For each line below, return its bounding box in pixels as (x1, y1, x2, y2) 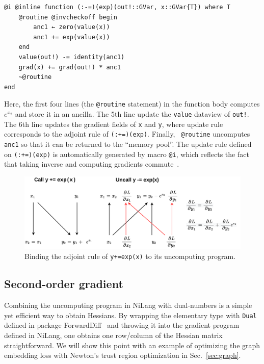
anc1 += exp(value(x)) (33, 33, 110, 41)
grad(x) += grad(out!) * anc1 (18, 63, 121, 71)
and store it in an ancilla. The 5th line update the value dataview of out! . (15, 109, 249, 119)
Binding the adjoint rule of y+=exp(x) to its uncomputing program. (24, 251, 236, 262)
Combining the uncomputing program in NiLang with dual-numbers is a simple (4, 300, 252, 310)
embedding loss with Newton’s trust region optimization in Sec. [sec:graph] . (4, 350, 241, 360)
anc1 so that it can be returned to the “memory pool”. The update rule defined (4, 138, 252, 149)
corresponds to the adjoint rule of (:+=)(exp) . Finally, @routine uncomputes (4, 128, 250, 139)
